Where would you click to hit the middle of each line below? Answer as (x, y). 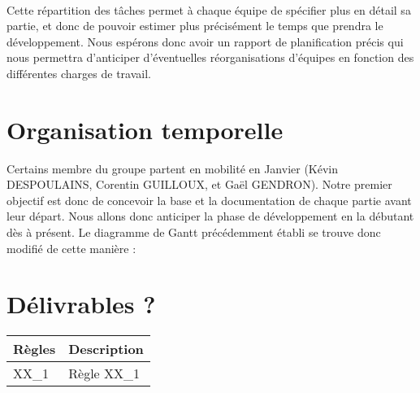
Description (106, 349)
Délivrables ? (81, 304)
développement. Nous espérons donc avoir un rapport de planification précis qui (205, 41)
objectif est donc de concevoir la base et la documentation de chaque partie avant (209, 200)
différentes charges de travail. (79, 73)
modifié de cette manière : (71, 248)
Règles (35, 349)
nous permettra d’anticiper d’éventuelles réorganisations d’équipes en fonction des (210, 57)
